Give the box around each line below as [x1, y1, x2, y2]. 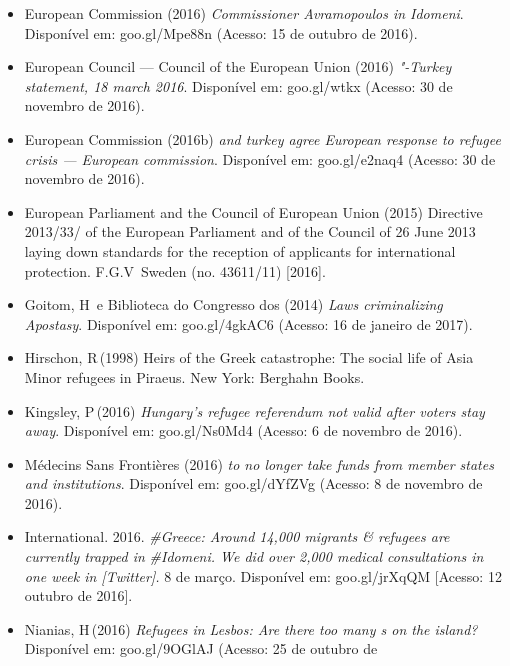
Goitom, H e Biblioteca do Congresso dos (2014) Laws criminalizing [24, 294, 443, 315]
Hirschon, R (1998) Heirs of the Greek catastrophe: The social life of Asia [24, 347, 474, 368]
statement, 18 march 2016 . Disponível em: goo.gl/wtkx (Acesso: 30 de [24, 75, 453, 96]
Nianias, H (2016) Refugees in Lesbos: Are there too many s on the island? [24, 618, 478, 639]
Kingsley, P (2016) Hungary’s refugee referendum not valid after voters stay [24, 400, 485, 421]
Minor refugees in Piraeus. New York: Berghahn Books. [24, 366, 365, 387]
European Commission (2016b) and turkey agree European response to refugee [24, 128, 501, 149]
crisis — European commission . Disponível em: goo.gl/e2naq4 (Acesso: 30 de [24, 148, 496, 169]
